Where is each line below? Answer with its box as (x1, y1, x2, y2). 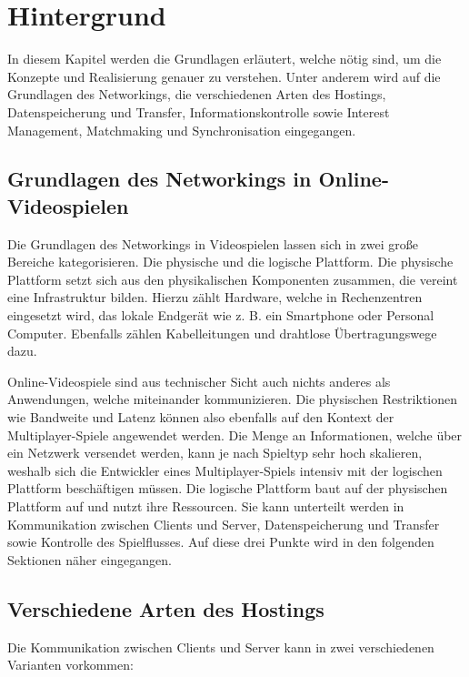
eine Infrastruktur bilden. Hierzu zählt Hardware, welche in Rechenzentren (7, 288, 423, 307)
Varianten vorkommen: (7, 655, 134, 674)
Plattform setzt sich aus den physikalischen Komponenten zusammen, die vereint (7, 269, 458, 288)
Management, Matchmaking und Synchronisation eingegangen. (7, 120, 356, 139)
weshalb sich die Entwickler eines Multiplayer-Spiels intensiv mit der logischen (7, 460, 443, 480)
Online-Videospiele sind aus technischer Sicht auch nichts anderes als (7, 371, 391, 390)
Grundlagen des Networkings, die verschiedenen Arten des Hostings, (7, 85, 386, 104)
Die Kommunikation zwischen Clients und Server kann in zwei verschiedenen (7, 637, 434, 656)
